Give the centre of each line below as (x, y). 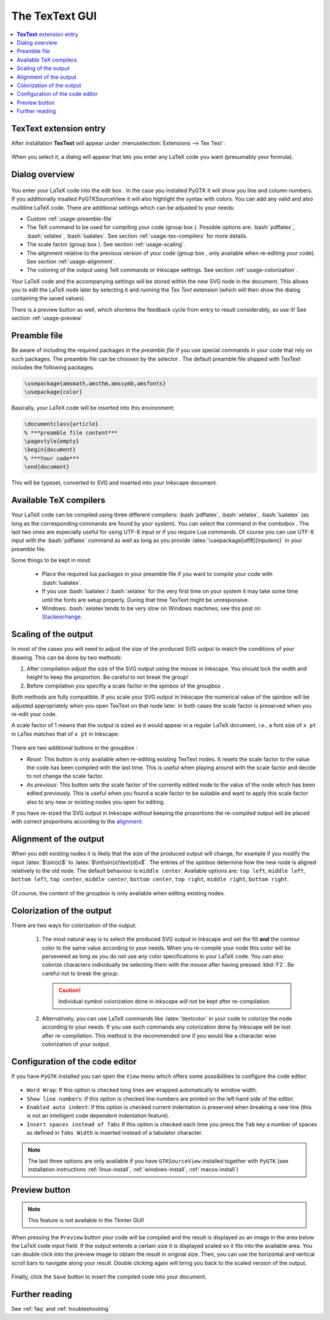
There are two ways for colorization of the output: (74, 925)
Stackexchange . (62, 617)
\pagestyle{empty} (52, 441)
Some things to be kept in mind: (51, 560)
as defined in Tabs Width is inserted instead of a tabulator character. (115, 1133)
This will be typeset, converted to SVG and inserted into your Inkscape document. (114, 483)
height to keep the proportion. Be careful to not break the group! (108, 677)
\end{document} (47, 467)
